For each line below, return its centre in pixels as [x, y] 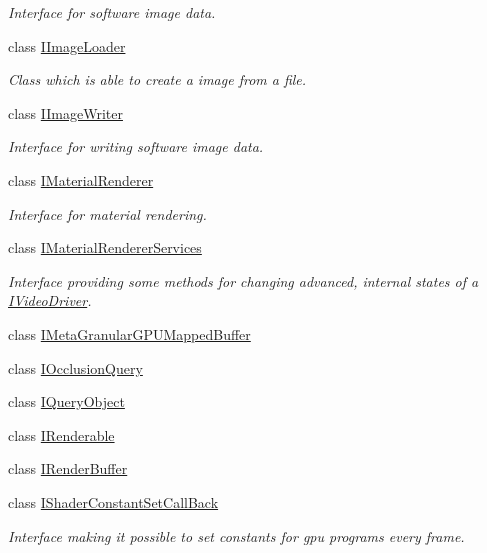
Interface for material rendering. [107, 213]
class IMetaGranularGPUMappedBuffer [129, 333]
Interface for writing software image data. [136, 146]
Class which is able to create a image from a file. [157, 79]
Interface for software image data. [112, 12]
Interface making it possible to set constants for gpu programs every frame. [236, 535]
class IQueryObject [66, 401]
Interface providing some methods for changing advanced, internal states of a [243, 280]
